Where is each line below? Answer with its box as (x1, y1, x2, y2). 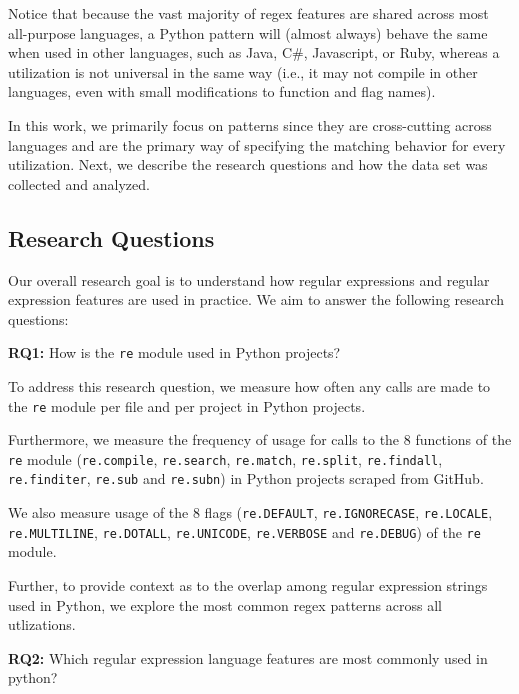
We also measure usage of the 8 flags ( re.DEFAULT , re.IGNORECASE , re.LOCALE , (8, 502, 493, 523)
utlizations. (8, 614, 76, 635)
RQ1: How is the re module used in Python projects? (8, 342, 341, 363)
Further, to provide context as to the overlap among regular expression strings (8, 575, 488, 596)
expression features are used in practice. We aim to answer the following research (8, 289, 505, 310)
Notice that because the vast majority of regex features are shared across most (8, 3, 489, 23)
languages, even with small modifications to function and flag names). (8, 81, 436, 102)
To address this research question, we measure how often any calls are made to (8, 375, 491, 396)
